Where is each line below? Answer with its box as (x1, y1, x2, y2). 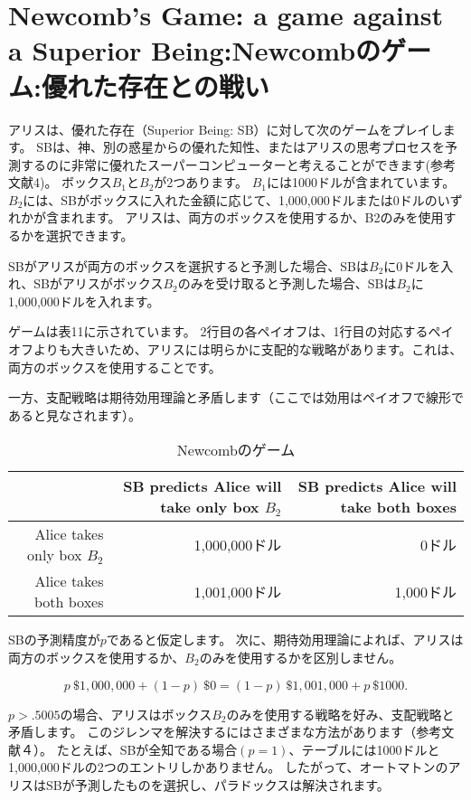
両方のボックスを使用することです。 (8, 357, 221, 376)
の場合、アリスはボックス (60, 704, 212, 723)
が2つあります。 (154, 173, 248, 192)
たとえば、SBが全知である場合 (56, 739, 238, 758)
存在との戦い (117, 67, 269, 104)
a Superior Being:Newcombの (8, 32, 382, 69)
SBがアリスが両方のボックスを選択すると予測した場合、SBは (8, 256, 369, 275)
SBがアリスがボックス (33, 274, 164, 293)
